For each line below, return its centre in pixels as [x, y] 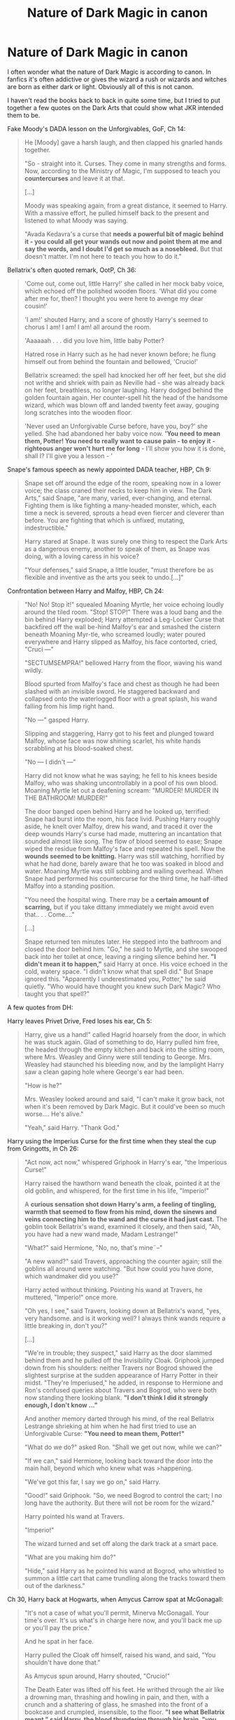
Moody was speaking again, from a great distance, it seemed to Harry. [126, 206]
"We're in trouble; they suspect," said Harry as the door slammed [118, 1352]
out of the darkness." [55, 1585]
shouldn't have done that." [62, 1662]
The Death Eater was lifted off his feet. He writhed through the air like [124, 1689]
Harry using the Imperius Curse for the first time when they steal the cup [112, 1141]
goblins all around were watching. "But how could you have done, [119, 1268]
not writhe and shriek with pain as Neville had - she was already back [124, 382]
